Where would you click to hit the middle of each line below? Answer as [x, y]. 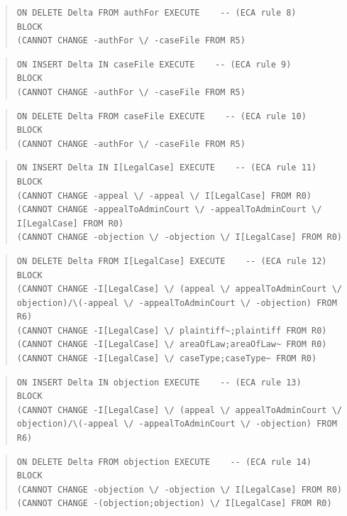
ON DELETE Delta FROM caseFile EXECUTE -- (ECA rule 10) [161, 116]
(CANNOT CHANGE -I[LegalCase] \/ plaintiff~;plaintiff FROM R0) [172, 330]
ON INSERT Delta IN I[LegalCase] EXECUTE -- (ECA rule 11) [167, 168]
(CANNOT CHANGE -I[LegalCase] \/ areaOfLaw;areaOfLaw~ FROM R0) [172, 345]
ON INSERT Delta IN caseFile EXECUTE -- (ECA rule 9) [154, 64]
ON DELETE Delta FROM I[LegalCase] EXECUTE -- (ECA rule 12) [172, 261]
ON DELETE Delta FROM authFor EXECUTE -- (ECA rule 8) [156, 13]
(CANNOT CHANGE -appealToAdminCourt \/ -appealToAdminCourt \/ [169, 210]
